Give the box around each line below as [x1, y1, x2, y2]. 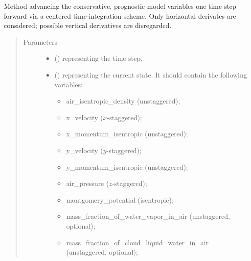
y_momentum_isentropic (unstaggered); [66, 161, 188, 172]
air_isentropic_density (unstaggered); [66, 96, 180, 106]
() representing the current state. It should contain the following [54, 69, 247, 79]
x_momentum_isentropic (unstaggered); [66, 129, 188, 139]
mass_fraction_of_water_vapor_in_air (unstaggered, [66, 211, 230, 221]
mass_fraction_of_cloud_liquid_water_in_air [66, 237, 209, 247]
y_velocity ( [66, 145, 103, 155]
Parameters [23, 36, 57, 47]
